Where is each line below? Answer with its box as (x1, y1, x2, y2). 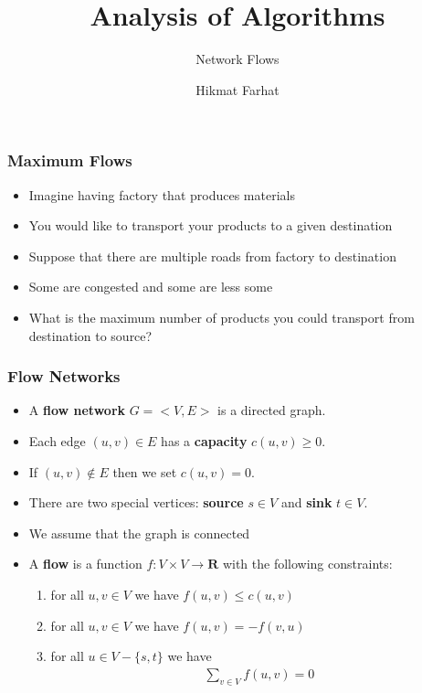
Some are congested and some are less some (28, 277, 273, 296)
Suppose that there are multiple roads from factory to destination (28, 246, 396, 265)
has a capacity (161, 431, 248, 450)
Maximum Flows (7, 149, 132, 172)
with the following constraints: (222, 554, 393, 573)
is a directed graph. (217, 400, 326, 420)
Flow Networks (7, 365, 121, 388)
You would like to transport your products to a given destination (28, 216, 393, 235)
